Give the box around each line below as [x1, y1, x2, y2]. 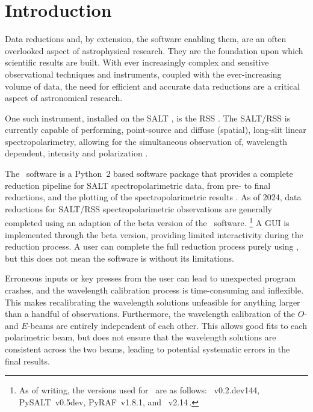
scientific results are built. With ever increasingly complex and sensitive [5, 56, 269, 69]
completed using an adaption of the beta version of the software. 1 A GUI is [5, 215, 290, 229]
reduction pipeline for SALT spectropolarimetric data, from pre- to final [5, 179, 271, 191]
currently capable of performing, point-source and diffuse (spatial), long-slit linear [5, 123, 306, 136]
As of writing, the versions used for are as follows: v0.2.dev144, [19, 384, 260, 396]
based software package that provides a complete [113, 167, 293, 180]
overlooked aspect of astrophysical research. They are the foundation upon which [5, 44, 303, 57]
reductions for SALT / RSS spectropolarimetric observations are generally [5, 202, 273, 215]
